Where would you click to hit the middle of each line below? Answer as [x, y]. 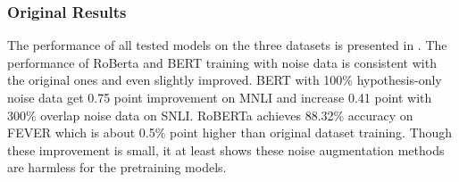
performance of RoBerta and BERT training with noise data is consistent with [222, 62]
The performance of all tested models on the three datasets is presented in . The [227, 45]
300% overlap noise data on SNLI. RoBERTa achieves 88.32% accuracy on [210, 115]
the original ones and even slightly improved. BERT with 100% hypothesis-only [225, 80]
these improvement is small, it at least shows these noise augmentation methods [226, 149]
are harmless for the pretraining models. [117, 167]
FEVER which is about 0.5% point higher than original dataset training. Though [230, 132]
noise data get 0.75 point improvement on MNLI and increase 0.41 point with [220, 97]
